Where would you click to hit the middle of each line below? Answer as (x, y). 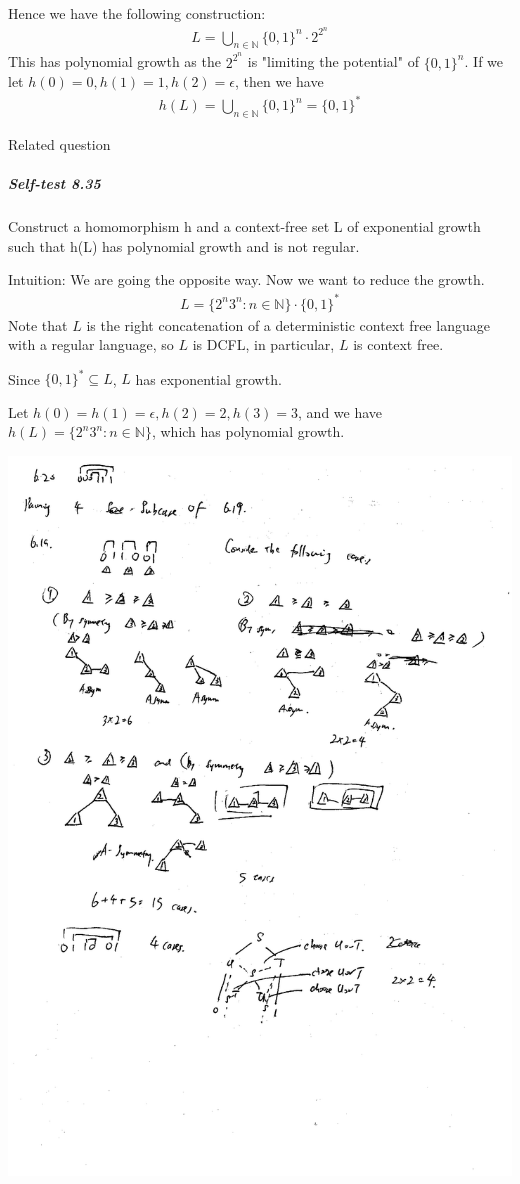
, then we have (279, 81)
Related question (59, 144)
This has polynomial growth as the (114, 61)
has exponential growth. (208, 378)
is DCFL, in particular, (263, 344)
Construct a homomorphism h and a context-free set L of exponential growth (244, 226)
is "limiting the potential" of (333, 61)
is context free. (398, 344)
